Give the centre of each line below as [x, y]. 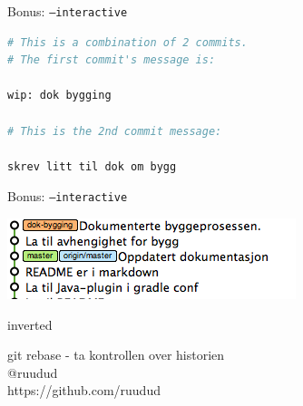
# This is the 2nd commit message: [115, 131]
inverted [30, 324]
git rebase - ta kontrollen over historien [116, 355]
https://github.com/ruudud [84, 390]
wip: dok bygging [59, 96]
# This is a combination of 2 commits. [127, 42]
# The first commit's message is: [112, 60]
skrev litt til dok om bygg [92, 166]
